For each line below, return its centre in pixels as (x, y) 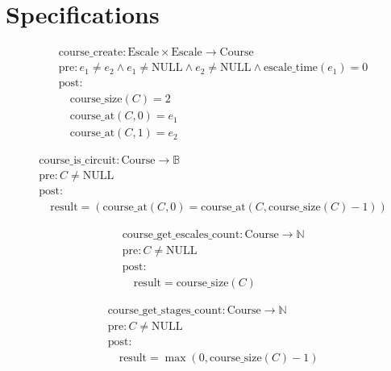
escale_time (291, 68)
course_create (91, 53)
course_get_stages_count (165, 310)
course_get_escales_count (181, 235)
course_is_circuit (78, 161)
